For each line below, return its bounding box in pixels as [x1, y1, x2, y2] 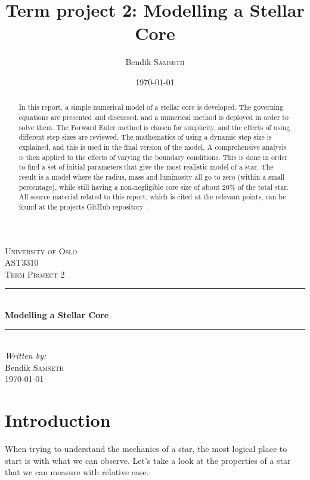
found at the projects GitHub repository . [18, 201, 150, 211]
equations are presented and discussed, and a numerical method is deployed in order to [18, 112, 289, 122]
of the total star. [237, 181, 289, 192]
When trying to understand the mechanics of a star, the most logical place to [5, 442, 287, 454]
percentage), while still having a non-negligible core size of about [18, 181, 220, 192]
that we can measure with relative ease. [5, 466, 149, 478]
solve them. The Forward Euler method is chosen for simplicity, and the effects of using [18, 122, 290, 132]
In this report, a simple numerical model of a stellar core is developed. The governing [18, 102, 284, 112]
